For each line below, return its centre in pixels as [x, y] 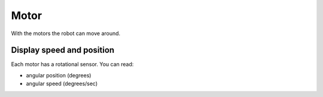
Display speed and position [63, 50]
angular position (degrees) [59, 75]
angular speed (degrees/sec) [62, 84]
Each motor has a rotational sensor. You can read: [72, 64]
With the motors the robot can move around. [66, 33]
